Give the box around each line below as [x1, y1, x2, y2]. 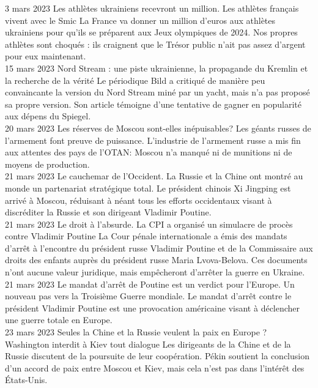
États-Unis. [5, 373, 48, 386]
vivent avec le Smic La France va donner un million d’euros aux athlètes [5, 13, 276, 26]
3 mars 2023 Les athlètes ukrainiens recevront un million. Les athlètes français [5, 2, 299, 14]
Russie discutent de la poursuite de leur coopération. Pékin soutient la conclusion [5, 349, 309, 362]
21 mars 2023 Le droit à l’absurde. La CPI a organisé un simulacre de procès [5, 217, 293, 230]
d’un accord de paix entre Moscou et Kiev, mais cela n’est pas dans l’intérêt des [5, 361, 305, 374]
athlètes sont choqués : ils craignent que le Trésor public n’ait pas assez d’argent [5, 37, 306, 50]
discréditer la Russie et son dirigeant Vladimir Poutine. [5, 206, 212, 218]
